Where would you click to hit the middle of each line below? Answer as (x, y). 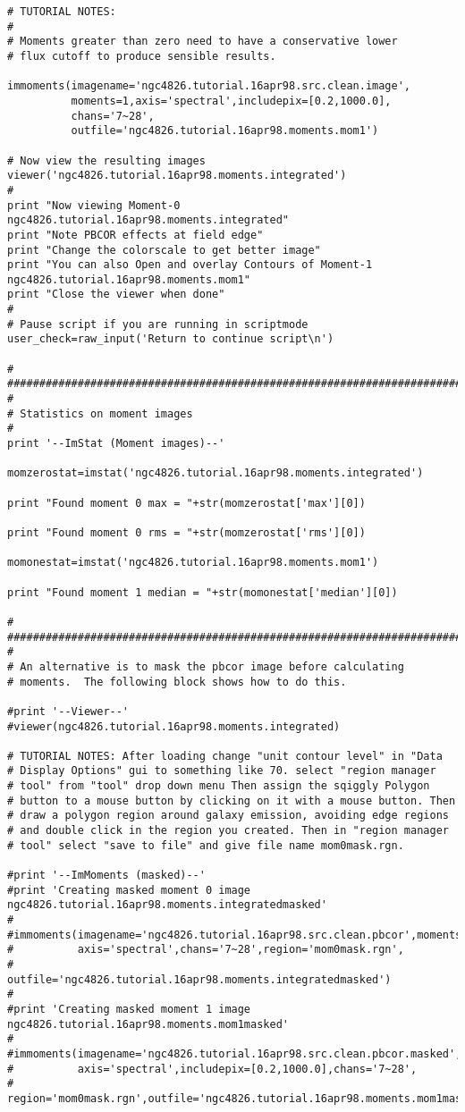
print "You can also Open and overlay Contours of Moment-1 (190, 265)
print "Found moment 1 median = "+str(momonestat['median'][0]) (203, 592)
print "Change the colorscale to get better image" (164, 250)
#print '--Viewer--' (68, 711)
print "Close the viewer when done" (116, 295)
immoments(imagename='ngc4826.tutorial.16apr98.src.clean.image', (209, 86)
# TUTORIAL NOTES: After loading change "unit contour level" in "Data (225, 756)
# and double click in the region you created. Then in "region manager (228, 831)
